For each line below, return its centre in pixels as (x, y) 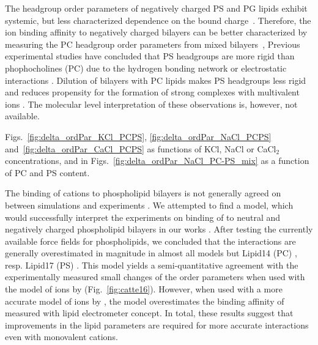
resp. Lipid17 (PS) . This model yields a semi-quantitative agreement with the (152, 265)
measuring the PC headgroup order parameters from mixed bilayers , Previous (153, 44)
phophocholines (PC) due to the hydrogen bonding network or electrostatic (146, 68)
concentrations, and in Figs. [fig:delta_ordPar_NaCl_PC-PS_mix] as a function (157, 161)
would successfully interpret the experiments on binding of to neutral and (143, 217)
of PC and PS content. (47, 172)
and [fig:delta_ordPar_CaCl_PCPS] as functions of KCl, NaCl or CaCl (141, 148)
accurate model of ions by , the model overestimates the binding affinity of (145, 301)
